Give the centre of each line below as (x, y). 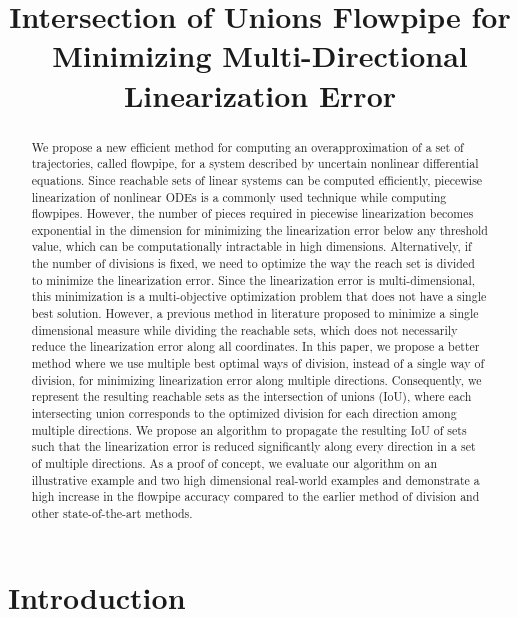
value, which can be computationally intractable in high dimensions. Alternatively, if (251, 246)
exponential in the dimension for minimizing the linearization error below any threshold (259, 229)
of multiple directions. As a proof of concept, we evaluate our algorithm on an (234, 463)
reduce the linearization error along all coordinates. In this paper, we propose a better (255, 346)
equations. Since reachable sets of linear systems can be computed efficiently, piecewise (257, 179)
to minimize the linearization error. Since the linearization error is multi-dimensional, (253, 279)
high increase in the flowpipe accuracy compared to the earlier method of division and (255, 496)
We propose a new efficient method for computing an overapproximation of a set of (247, 146)
